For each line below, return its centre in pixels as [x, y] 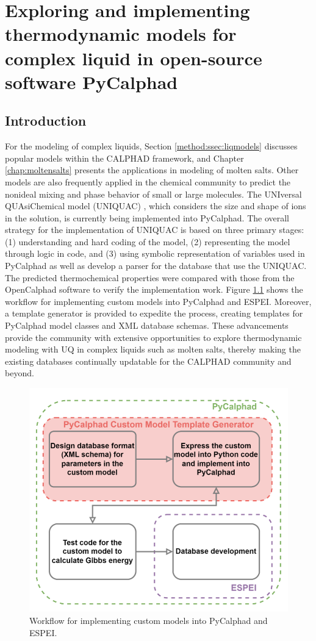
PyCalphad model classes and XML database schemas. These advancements [147, 325]
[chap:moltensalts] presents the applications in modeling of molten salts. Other [152, 170]
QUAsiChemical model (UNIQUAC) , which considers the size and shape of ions [156, 206]
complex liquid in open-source [134, 58]
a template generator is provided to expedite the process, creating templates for [154, 313]
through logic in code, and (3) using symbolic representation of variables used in [155, 253]
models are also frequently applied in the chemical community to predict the [148, 181]
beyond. [20, 373]
